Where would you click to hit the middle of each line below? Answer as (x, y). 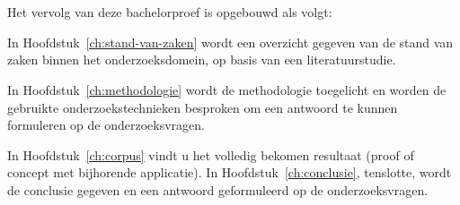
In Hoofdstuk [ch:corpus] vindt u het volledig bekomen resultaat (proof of (211, 154)
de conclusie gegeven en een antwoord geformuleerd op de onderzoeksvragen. (218, 189)
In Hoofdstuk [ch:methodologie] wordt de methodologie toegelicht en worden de (227, 89)
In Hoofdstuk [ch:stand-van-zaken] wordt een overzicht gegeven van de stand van (230, 42)
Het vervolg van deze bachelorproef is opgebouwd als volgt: (170, 12)
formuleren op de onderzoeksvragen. (106, 125)
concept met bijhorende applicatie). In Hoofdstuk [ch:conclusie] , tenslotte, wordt (230, 172)
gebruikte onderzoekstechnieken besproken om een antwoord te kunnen (203, 107)
